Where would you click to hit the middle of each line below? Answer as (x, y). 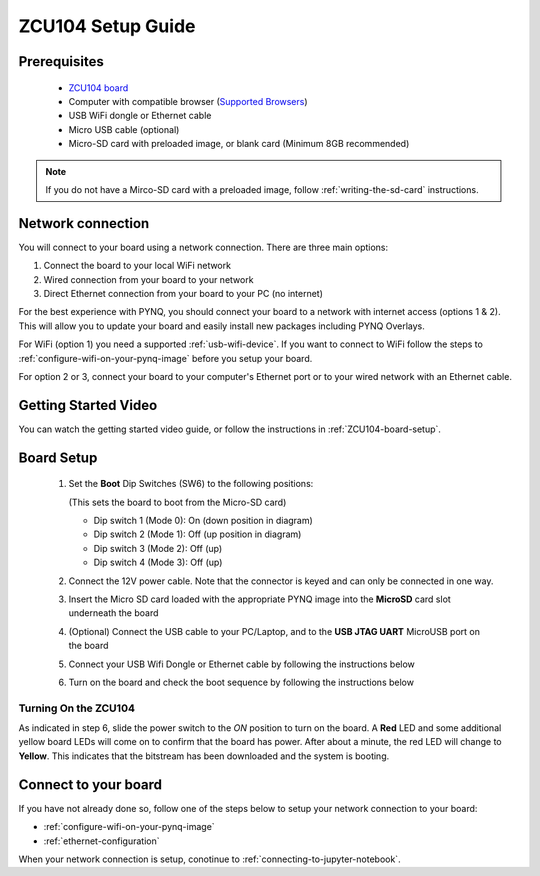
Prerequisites (61, 61)
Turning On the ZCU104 (76, 708)
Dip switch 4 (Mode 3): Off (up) (158, 562)
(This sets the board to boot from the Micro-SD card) (177, 502)
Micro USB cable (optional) (124, 129)
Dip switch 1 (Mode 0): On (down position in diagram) (203, 521)
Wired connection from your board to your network (148, 279)
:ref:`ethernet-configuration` (101, 841)
